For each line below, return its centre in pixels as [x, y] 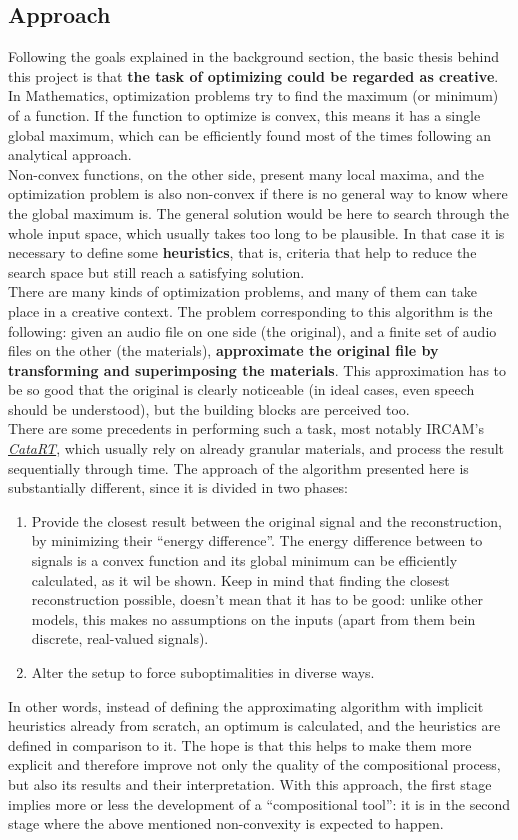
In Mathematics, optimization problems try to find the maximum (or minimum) [253, 95]
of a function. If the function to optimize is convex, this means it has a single [244, 114]
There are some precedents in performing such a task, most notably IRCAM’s [246, 428]
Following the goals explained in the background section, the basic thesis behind [254, 56]
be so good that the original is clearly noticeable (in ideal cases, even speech [241, 389]
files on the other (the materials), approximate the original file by [223, 350]
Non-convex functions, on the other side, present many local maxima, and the [246, 173]
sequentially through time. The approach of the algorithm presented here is [238, 467]
